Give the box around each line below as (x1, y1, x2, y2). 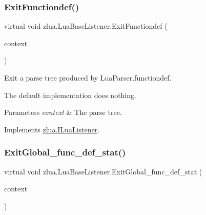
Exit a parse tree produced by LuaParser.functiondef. (4, 72, 172, 83)
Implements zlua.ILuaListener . (4, 124, 100, 134)
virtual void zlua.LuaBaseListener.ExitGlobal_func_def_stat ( (4, 166, 202, 177)
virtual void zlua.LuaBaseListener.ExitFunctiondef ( (4, 21, 168, 31)
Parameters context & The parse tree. (4, 107, 122, 118)
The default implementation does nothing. (4, 89, 136, 100)
